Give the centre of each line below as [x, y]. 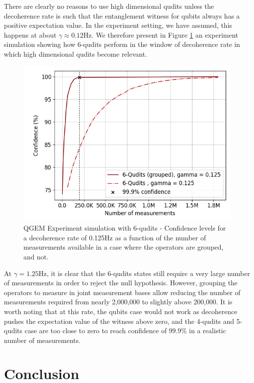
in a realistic [208, 330]
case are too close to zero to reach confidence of [96, 330]
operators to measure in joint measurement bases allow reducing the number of [122, 292]
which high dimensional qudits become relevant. [76, 53]
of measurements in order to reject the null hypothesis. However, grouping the [121, 283]
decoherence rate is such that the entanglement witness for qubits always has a [122, 15]
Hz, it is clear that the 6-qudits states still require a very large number [144, 273]
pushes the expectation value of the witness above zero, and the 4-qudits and [119, 321]
